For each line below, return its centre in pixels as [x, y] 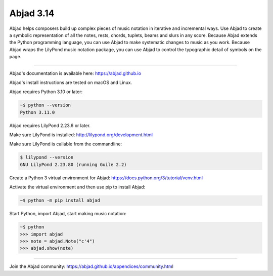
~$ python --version [45, 105]
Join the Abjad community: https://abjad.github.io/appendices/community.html [92, 266]
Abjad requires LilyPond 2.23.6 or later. [50, 125]
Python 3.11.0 [37, 112]
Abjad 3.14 [32, 13]
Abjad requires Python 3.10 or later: [46, 92]
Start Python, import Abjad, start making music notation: [68, 214]
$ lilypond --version [47, 157]
